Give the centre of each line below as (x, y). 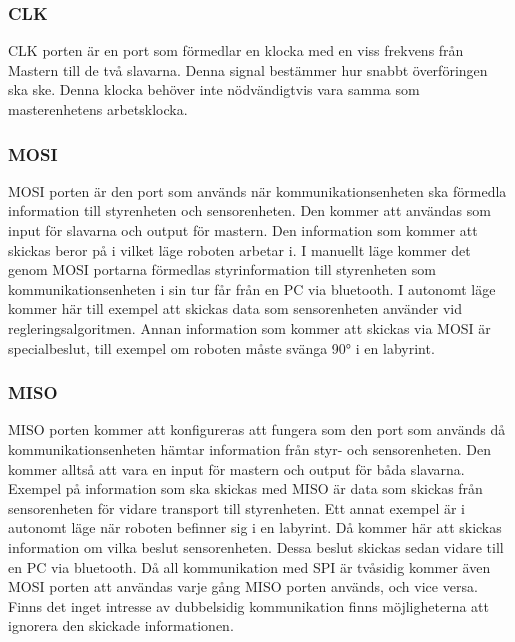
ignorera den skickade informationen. (121, 625)
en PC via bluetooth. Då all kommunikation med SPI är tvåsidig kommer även (249, 566)
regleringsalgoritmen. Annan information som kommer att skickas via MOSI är (249, 327)
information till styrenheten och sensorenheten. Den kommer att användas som (249, 210)
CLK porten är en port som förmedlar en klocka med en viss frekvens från (236, 50)
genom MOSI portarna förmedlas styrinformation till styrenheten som (222, 269)
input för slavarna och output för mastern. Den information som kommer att (243, 230)
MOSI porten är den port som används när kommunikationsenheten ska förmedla (257, 190)
